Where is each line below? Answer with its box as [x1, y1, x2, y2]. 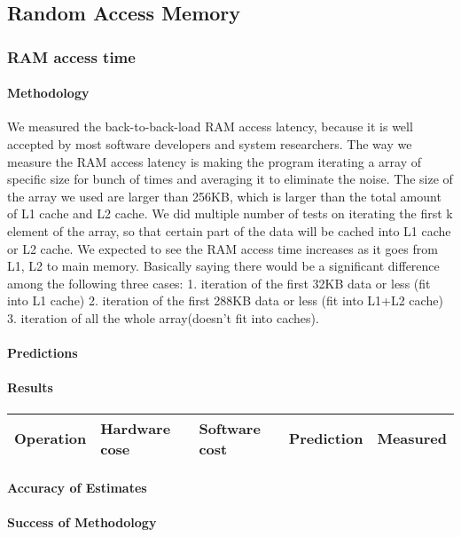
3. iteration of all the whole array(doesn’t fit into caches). [7, 308, 319, 327]
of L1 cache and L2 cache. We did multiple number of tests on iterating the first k [7, 204, 453, 223]
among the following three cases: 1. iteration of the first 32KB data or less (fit [7, 273, 431, 292]
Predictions [7, 344, 78, 362]
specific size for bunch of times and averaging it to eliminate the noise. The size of [7, 170, 453, 188]
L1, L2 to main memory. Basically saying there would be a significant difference [7, 257, 440, 275]
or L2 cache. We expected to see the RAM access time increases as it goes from [7, 239, 438, 257]
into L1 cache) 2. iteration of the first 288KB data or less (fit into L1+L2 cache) [7, 291, 443, 310]
